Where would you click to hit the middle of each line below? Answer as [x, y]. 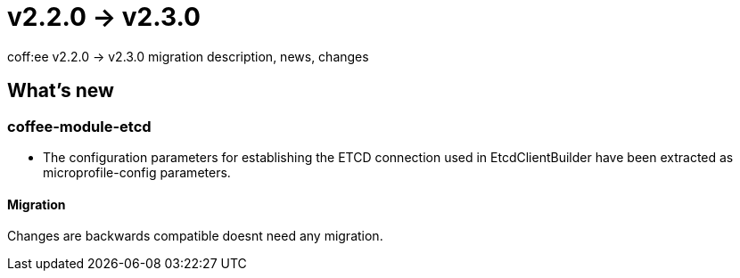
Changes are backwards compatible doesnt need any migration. [195, 236]
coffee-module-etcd [79, 126]
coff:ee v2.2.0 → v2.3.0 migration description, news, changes [188, 56]
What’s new [61, 91]
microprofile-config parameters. [137, 172]
